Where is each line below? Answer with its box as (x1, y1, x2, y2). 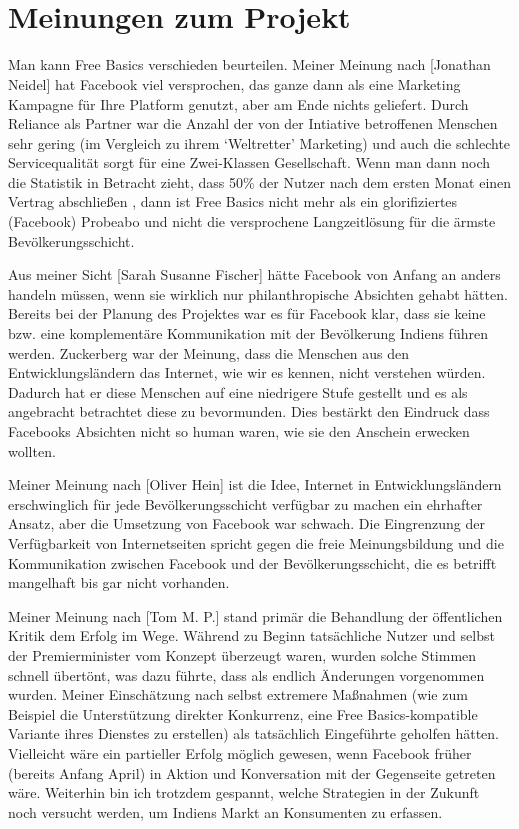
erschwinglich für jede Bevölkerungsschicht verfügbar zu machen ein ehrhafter (8, 493, 483, 514)
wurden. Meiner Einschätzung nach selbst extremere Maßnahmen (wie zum (8, 684, 468, 705)
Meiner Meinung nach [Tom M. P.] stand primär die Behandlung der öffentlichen (8, 605, 503, 626)
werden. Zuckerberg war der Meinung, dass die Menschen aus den (8, 342, 410, 363)
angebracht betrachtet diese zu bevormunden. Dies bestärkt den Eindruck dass (8, 401, 490, 422)
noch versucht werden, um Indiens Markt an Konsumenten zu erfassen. (8, 801, 443, 822)
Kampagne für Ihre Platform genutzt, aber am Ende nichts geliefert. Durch (8, 93, 469, 114)
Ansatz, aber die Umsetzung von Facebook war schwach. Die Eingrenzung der (8, 513, 485, 534)
